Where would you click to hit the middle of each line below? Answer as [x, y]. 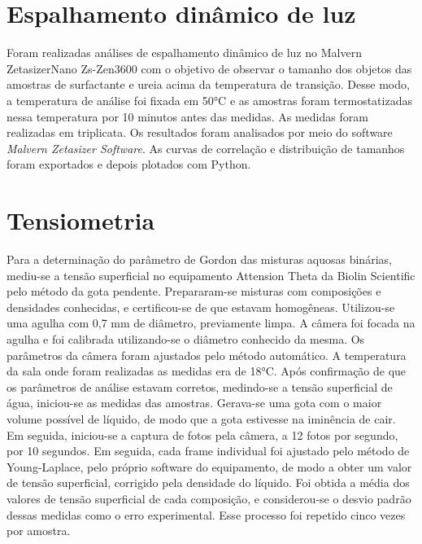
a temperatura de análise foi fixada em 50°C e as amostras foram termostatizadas [209, 100]
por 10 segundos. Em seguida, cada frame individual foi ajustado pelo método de [208, 451]
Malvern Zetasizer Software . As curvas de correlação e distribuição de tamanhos [206, 148]
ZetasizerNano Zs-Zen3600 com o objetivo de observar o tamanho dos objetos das [209, 68]
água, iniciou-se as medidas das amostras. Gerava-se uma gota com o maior [194, 403]
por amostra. [39, 531]
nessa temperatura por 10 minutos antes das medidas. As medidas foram [187, 116]
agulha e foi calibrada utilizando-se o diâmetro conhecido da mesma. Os [186, 338]
